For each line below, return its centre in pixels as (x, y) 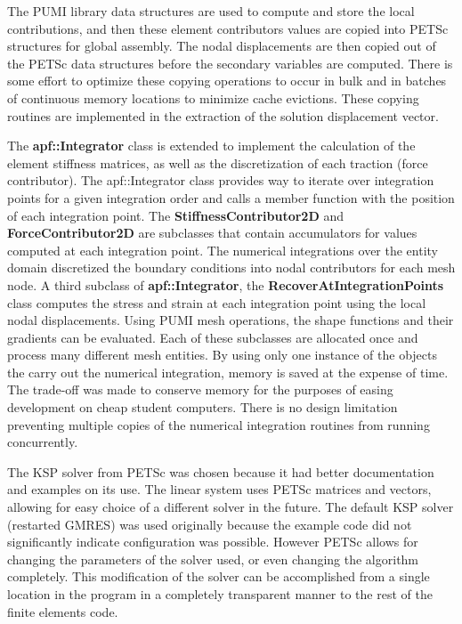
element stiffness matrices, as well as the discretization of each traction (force (218, 162)
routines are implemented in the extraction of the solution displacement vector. (223, 115)
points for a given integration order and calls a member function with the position (231, 197)
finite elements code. (63, 611)
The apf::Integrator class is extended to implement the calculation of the (211, 146)
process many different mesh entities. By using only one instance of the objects (222, 355)
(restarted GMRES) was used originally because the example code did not (210, 524)
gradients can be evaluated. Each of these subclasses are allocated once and (213, 337)
